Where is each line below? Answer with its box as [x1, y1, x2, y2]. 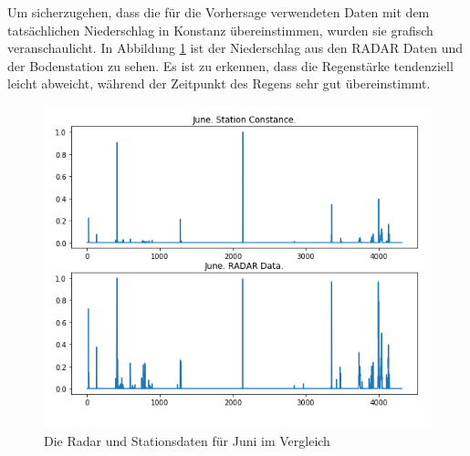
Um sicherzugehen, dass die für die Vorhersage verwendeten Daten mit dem [7, 3, 430, 21]
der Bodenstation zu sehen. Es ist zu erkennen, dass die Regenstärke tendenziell [7, 56, 454, 75]
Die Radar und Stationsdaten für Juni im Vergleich [44, 430, 330, 450]
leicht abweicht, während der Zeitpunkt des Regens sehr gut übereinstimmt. [7, 74, 431, 93]
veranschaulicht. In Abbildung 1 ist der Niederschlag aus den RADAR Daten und [7, 38, 464, 57]
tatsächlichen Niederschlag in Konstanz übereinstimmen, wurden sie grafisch [7, 20, 433, 39]
